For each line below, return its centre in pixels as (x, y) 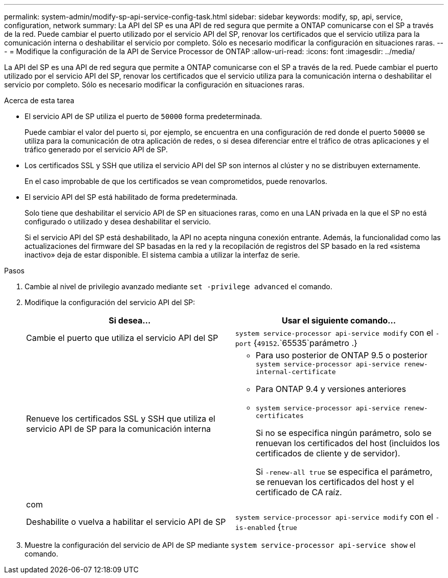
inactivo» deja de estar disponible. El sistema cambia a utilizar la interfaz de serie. (162, 255)
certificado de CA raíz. (299, 492)
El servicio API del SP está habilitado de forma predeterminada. (131, 197)
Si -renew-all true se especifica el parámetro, (344, 472)
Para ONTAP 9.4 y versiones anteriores (331, 389)
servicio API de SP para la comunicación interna (119, 429)
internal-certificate (296, 372)
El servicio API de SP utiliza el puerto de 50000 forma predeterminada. (143, 116)
